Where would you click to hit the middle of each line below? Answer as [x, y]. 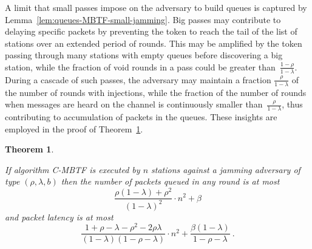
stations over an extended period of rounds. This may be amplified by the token [154, 43]
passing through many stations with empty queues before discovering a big [144, 55]
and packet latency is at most [59, 217]
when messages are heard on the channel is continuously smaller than [134, 104]
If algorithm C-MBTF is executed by [73, 169]
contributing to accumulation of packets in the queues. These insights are [141, 117]
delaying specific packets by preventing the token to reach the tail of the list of [151, 31]
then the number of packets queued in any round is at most [170, 181]
